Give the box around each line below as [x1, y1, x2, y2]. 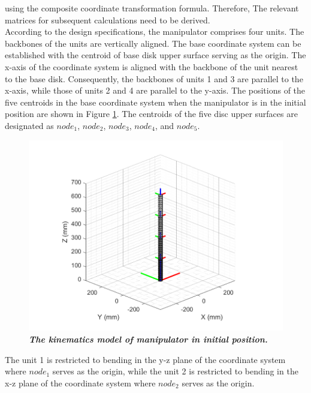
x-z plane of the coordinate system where [5, 376, 156, 389]
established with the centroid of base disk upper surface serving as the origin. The [5, 49, 306, 61]
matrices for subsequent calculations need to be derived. [5, 13, 210, 26]
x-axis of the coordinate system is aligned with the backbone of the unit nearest [5, 60, 298, 73]
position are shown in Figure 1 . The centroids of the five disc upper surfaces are [5, 107, 298, 120]
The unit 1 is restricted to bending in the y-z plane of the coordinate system [5, 353, 286, 365]
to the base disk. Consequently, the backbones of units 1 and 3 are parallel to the [5, 72, 303, 85]
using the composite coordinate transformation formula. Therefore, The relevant [5, 2, 299, 14]
